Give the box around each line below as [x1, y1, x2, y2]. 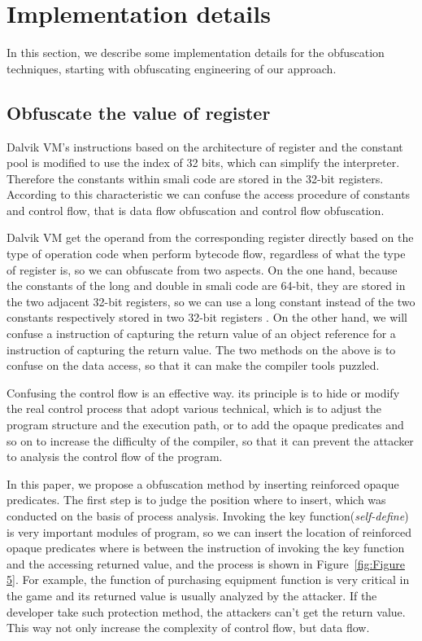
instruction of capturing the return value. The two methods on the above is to [7, 340, 396, 358]
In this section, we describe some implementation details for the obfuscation [7, 44, 385, 61]
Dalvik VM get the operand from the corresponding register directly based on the [7, 229, 414, 246]
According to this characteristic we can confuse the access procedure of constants [7, 186, 411, 203]
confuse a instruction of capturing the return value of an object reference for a [7, 325, 396, 342]
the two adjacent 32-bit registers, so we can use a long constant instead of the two [7, 292, 415, 310]
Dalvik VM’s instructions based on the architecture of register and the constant [7, 138, 403, 155]
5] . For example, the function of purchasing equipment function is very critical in [7, 571, 410, 588]
